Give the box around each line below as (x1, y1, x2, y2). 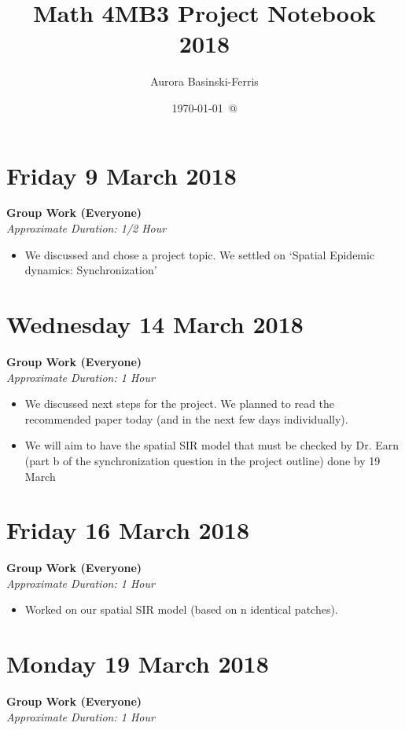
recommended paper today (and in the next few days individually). (24, 410, 348, 427)
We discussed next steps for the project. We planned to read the (24, 395, 335, 412)
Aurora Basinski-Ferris (150, 73, 259, 90)
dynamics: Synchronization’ (24, 262, 157, 278)
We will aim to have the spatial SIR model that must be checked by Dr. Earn (24, 437, 399, 453)
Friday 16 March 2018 (6, 514, 250, 546)
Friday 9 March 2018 (6, 159, 237, 191)
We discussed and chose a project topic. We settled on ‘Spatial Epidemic (24, 246, 375, 262)
